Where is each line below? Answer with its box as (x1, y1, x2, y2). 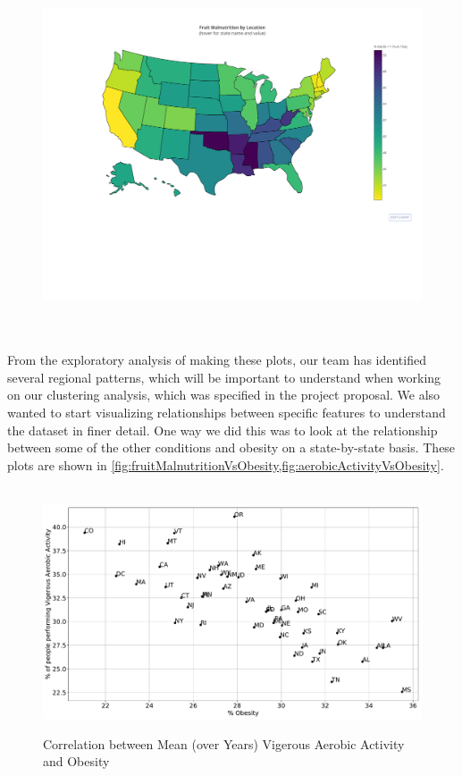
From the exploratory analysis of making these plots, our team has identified (7, 350, 426, 369)
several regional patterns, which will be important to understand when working (7, 367, 441, 386)
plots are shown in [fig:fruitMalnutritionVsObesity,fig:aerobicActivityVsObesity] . (7, 455, 444, 474)
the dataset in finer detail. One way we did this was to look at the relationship (7, 420, 438, 439)
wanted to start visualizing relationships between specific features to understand (7, 403, 446, 422)
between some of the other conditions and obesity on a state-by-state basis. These (7, 438, 456, 457)
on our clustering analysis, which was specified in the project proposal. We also (7, 385, 441, 404)
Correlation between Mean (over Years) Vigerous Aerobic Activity (43, 734, 405, 753)
